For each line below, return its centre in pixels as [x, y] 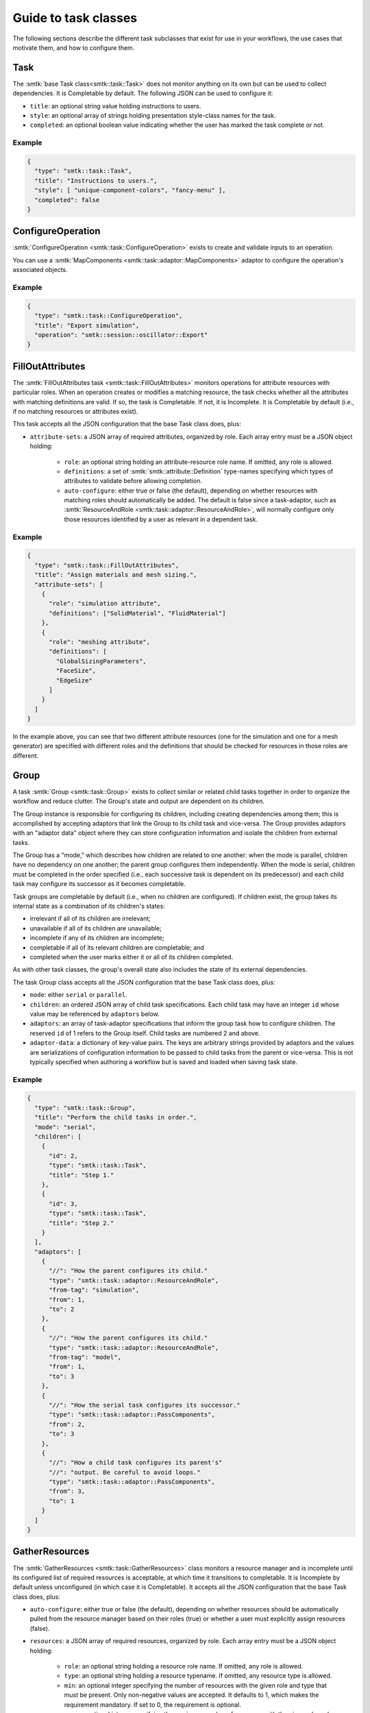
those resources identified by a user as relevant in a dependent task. [161, 519]
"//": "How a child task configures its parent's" [136, 1463]
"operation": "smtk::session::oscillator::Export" [121, 335]
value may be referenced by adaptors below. [95, 1013]
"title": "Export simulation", [87, 325]
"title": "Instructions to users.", [96, 181]
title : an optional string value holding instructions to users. [115, 106]
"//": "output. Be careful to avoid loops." [125, 1472]
